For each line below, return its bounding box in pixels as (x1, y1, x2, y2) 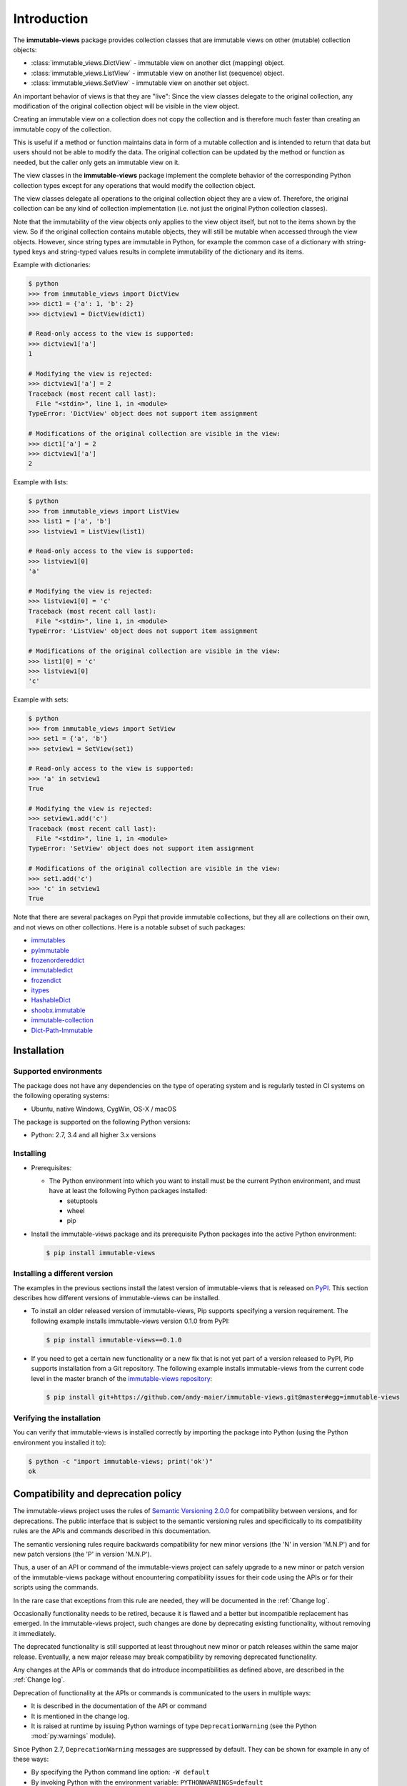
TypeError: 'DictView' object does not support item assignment (28, 409, 258, 418)
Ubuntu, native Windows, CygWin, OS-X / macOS (31, 1104, 176, 1113)
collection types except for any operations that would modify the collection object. (13, 181, 256, 189)
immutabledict (31, 966, 74, 974)
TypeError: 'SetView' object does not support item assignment (28, 844, 255, 853)
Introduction (13, 11, 89, 26)
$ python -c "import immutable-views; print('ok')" (28, 1457, 213, 1465)
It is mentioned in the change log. (31, 1712, 130, 1720)
